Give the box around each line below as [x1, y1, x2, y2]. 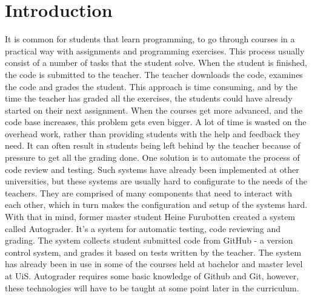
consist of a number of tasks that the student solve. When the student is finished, [5, 56, 307, 69]
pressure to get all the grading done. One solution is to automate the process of [5, 151, 300, 164]
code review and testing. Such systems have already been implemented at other [5, 163, 299, 175]
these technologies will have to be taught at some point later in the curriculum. [5, 281, 299, 294]
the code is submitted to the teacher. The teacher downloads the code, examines [5, 68, 303, 80]
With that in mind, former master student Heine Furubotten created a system [5, 210, 296, 223]
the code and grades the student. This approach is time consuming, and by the [5, 80, 298, 92]
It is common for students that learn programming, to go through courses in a [5, 33, 295, 45]
